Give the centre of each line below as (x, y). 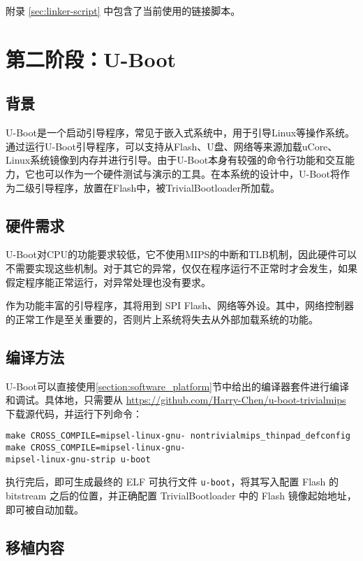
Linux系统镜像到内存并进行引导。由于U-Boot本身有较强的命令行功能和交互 (176, 160)
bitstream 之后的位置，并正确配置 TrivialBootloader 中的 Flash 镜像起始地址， (181, 495)
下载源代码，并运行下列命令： (74, 413)
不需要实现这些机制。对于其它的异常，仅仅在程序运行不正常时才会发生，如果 (181, 268)
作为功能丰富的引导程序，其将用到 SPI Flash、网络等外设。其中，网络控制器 (180, 305)
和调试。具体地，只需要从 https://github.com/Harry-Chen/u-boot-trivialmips (176, 400)
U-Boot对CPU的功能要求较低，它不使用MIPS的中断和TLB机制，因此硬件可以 (181, 254)
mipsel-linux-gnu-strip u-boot (78, 459)
